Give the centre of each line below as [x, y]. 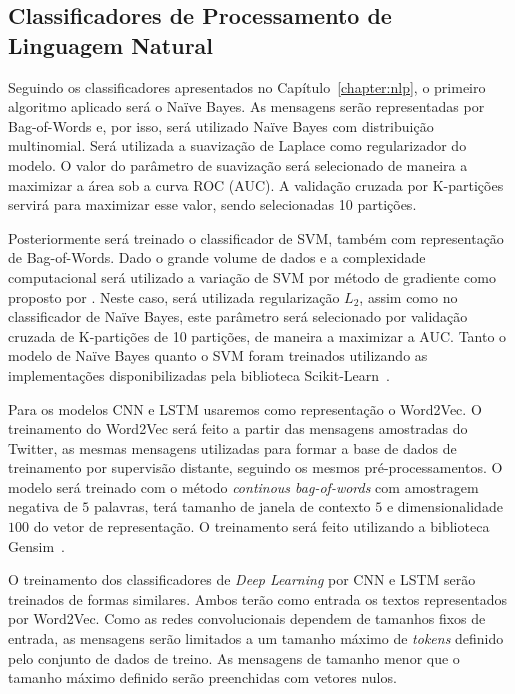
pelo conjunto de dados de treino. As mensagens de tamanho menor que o [234, 657]
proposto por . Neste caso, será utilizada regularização [174, 296]
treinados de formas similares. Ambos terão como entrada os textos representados [258, 598]
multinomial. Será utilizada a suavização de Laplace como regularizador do [237, 145]
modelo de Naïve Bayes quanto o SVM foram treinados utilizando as [218, 355]
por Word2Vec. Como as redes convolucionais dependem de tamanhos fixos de [247, 618]
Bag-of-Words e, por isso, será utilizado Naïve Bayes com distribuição [221, 125]
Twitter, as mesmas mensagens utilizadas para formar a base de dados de [232, 447]
